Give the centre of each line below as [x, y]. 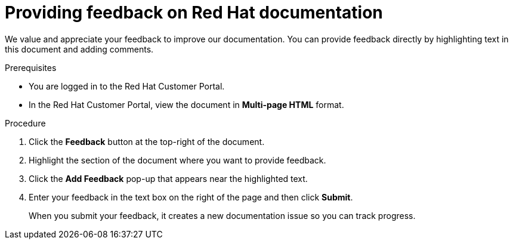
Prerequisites [31, 67]
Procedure [25, 123]
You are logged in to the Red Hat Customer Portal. [127, 86]
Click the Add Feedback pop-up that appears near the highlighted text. [168, 178]
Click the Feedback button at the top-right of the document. [147, 141]
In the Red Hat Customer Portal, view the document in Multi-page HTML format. [186, 104]
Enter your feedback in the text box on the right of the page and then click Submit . [191, 197]
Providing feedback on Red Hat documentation [194, 13]
